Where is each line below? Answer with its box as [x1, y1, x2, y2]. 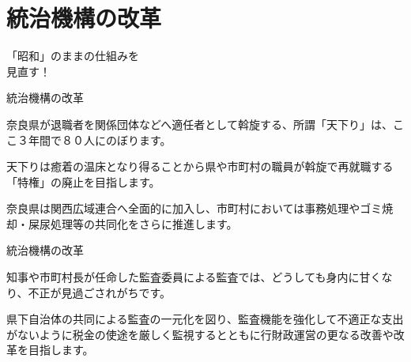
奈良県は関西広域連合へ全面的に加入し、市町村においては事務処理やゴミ [6, 200, 383, 217]
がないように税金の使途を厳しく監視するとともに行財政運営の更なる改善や [6, 326, 394, 342]
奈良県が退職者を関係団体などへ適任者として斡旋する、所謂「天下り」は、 [6, 115, 393, 132]
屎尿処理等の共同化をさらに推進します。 [28, 215, 238, 232]
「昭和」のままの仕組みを [6, 47, 139, 64]
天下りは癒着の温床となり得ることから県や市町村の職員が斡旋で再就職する [6, 158, 394, 175]
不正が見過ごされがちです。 [28, 284, 172, 300]
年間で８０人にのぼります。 [28, 131, 172, 148]
